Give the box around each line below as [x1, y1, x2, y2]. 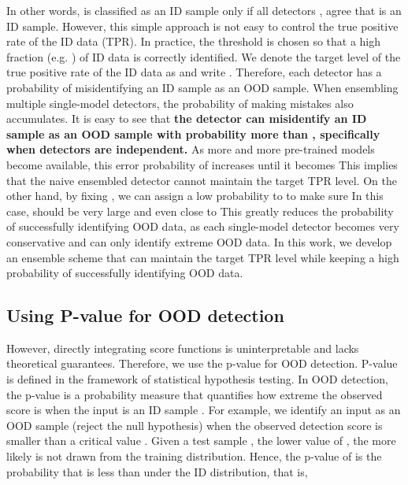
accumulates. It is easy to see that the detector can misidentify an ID [6, 110, 367, 127]
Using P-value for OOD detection [6, 303, 284, 328]
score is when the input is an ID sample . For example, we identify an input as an [6, 402, 401, 418]
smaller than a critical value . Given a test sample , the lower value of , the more [6, 432, 396, 449]
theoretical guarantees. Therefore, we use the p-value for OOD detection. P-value [6, 355, 398, 372]
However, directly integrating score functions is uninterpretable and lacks [6, 339, 359, 356]
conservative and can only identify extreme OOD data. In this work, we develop [6, 233, 392, 250]
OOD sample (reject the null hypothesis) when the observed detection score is [6, 417, 383, 433]
